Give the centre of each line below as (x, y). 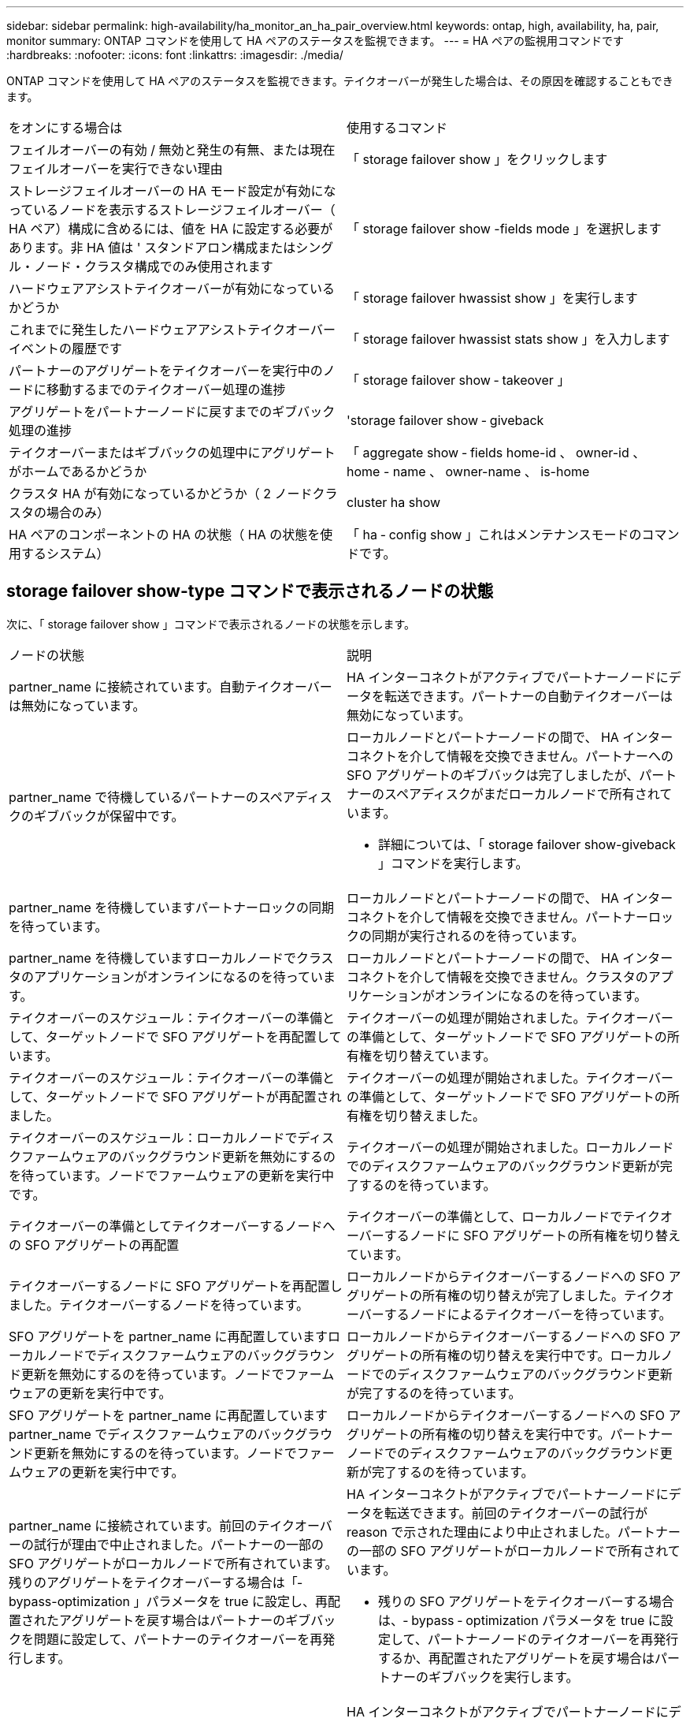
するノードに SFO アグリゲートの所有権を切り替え (532, 1235)
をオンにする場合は (66, 128)
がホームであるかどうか (78, 471)
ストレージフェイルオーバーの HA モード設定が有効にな (172, 191)
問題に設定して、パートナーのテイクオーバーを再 (178, 1639)
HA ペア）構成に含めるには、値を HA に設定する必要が (171, 229)
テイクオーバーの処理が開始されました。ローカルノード (510, 1147)
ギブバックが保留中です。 (109, 816)
